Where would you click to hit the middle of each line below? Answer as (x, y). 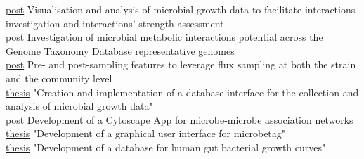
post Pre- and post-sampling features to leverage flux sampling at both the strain (181, 64)
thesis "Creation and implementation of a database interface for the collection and (182, 92)
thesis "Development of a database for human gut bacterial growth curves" (166, 147)
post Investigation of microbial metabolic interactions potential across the (164, 37)
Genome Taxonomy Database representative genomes (120, 50)
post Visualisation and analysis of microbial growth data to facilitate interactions (181, 9)
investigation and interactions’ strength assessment (115, 23)
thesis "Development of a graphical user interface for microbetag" (146, 133)
